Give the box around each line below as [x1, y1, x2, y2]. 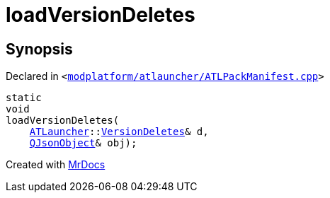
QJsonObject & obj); [29, 137, 137, 149]
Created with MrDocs [6, 158, 106, 171]
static [6, 92, 42, 104]
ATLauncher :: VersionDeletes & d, [29, 126, 209, 138]
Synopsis [6, 40, 73, 58]
